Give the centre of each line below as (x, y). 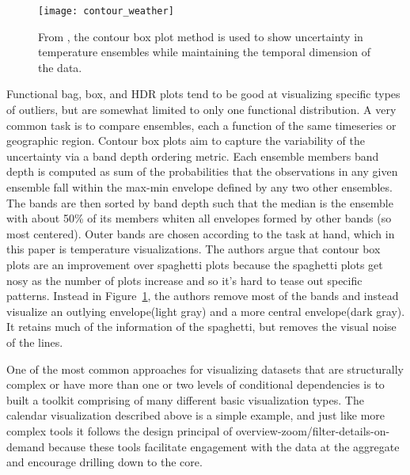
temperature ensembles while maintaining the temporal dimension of (204, 52)
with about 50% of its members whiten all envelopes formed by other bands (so (199, 218)
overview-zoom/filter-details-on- (313, 430)
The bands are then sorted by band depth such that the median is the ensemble (200, 202)
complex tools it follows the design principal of (120, 430)
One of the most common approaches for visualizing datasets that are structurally (205, 369)
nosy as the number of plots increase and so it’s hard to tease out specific (184, 280)
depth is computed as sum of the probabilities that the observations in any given (202, 171)
